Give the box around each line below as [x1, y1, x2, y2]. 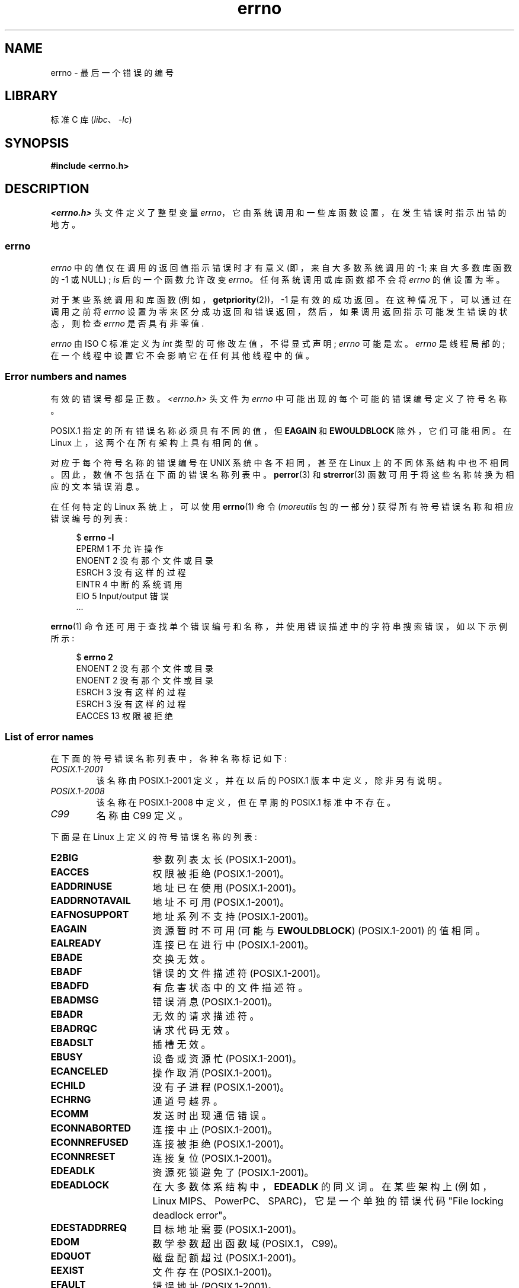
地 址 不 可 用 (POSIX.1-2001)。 [152, 896, 290, 909]
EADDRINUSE [50, 880, 113, 893]
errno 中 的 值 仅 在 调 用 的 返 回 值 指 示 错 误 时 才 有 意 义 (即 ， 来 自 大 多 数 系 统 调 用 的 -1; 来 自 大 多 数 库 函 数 [50, 262, 512, 273]
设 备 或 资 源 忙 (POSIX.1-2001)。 [152, 1053, 302, 1065]
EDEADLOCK [50, 1179, 110, 1191]
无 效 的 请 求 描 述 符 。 [152, 1010, 259, 1022]
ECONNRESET [50, 1150, 116, 1163]
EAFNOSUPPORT [50, 909, 129, 921]
